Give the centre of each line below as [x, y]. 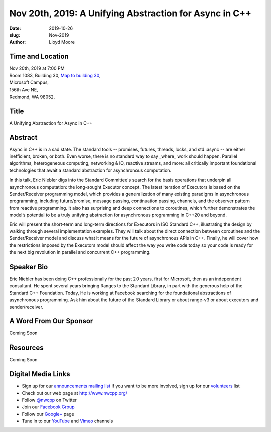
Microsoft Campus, [29, 82]
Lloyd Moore [62, 42]
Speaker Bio [29, 267]
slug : [15, 35]
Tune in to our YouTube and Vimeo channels [67, 421]
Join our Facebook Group [48, 407]
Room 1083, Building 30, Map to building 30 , [55, 75]
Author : [18, 42]
